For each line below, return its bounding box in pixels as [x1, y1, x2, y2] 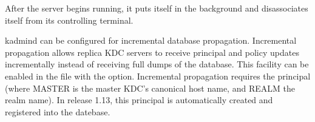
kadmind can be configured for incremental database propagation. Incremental [5, 34, 297, 47]
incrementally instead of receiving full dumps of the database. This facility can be [5, 58, 309, 70]
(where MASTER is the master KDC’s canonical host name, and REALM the [5, 81, 295, 94]
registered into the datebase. [5, 105, 110, 118]
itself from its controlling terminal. [5, 13, 134, 26]
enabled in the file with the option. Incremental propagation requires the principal [5, 69, 311, 82]
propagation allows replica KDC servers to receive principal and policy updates [5, 46, 299, 58]
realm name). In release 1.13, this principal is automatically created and [5, 93, 273, 106]
